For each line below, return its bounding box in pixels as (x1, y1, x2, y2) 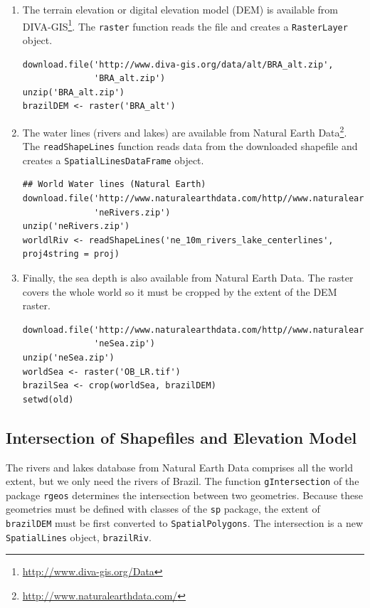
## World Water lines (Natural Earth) (22, 179, 206, 190)
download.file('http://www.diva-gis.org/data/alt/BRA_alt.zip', (22, 59, 334, 70)
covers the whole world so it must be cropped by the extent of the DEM (22, 284, 337, 299)
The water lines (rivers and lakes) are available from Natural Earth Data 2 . (22, 122, 347, 139)
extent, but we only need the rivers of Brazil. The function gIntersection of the (6, 474, 359, 489)
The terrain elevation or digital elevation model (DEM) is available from (22, 2, 338, 16)
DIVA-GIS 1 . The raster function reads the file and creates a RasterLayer (22, 16, 348, 33)
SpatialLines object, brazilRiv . (6, 529, 152, 544)
